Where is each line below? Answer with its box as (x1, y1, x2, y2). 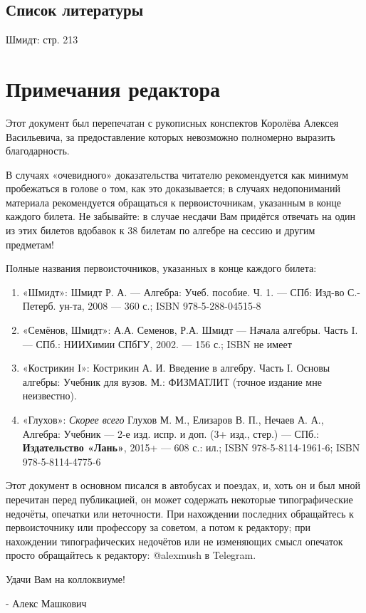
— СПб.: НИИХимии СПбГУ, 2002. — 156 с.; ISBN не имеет (22, 336, 292, 351)
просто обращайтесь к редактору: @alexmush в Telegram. (6, 547, 256, 562)
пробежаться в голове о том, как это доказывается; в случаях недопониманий (6, 181, 341, 196)
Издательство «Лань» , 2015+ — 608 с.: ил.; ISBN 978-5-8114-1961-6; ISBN (22, 440, 360, 455)
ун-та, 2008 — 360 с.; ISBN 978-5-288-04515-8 (59, 298, 261, 313)
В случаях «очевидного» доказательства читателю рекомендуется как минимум (6, 167, 349, 182)
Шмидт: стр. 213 (6, 32, 78, 47)
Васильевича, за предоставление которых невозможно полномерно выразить (6, 129, 335, 144)
